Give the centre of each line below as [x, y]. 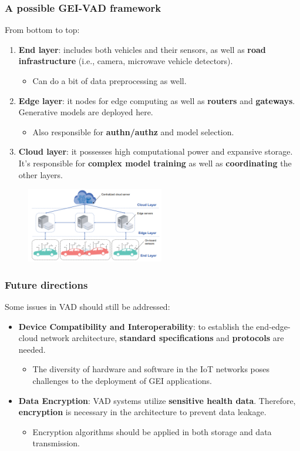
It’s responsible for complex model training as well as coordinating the [155, 163]
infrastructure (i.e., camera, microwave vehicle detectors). [126, 61]
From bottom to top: [42, 30]
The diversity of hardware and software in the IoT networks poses [151, 369]
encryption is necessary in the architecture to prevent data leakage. [142, 412]
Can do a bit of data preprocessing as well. [109, 81]
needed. [32, 349]
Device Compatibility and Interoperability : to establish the [136, 326]
